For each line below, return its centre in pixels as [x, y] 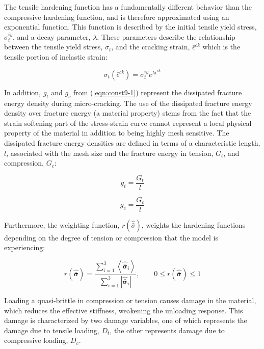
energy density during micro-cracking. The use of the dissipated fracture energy [128, 103]
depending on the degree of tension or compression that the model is [111, 237]
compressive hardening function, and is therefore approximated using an [117, 17]
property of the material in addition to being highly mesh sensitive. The [117, 133]
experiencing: [25, 247]
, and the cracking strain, [151, 47]
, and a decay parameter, [51, 36]
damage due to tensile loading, [52, 330]
